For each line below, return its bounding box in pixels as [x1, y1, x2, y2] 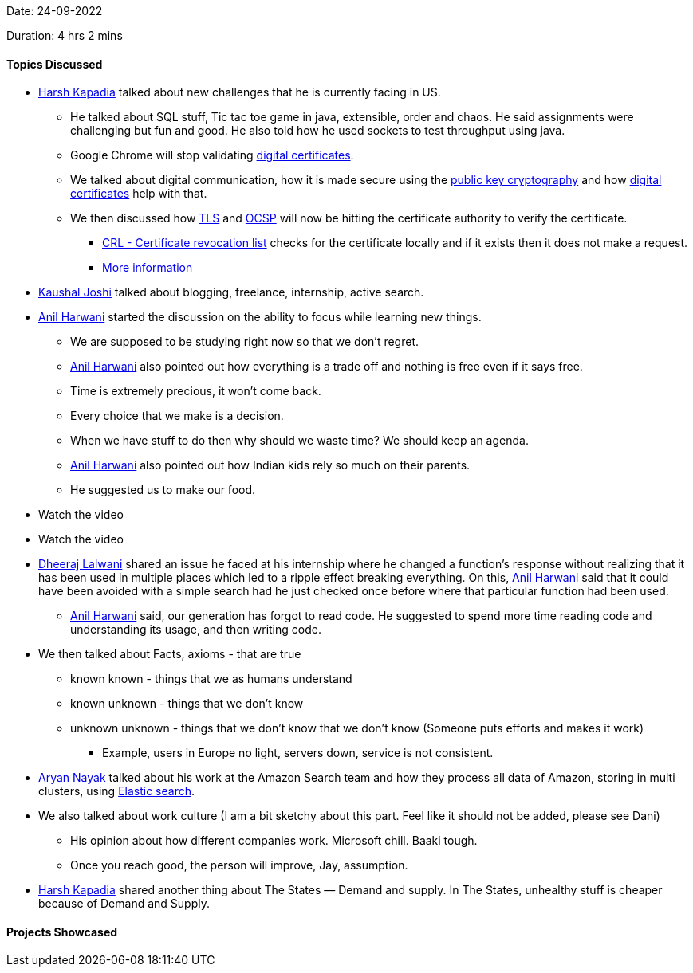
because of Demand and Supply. [38, 896, 210, 911]
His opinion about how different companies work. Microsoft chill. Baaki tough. [70, 834, 478, 848]
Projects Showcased [6, 924, 118, 939]
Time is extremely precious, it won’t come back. [70, 384, 321, 398]
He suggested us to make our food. [70, 483, 256, 497]
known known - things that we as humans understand [70, 672, 352, 686]
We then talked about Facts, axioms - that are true [38, 647, 301, 661]
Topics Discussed [6, 57, 103, 71]
